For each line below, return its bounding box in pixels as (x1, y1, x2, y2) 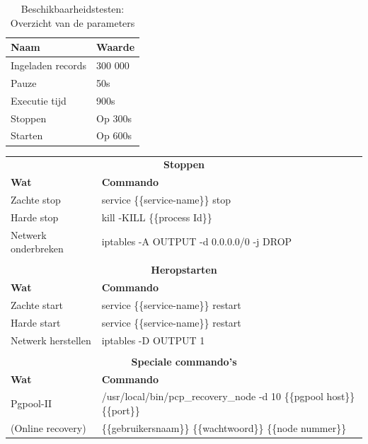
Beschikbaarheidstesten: (21, 1, 125, 16)
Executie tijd (11, 93, 67, 107)
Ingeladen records (11, 58, 87, 73)
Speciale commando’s (131, 354, 237, 368)
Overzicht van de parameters (10, 15, 135, 30)
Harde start (11, 315, 61, 329)
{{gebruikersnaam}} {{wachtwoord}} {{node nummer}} (101, 420, 347, 435)
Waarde (96, 40, 135, 54)
